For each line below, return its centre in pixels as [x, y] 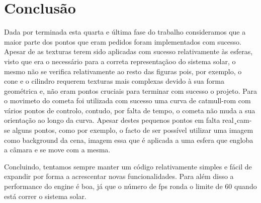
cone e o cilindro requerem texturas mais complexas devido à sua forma [114, 81]
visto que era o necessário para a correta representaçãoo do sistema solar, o [120, 61]
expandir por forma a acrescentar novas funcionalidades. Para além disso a [119, 176]
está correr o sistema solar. [45, 196]
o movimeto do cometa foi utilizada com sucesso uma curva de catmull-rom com [127, 100]
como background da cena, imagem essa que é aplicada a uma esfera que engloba [129, 140]
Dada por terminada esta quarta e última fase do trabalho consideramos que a [125, 32]
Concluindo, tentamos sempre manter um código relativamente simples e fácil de [128, 166]
